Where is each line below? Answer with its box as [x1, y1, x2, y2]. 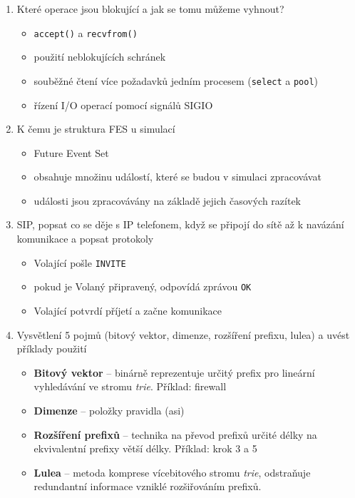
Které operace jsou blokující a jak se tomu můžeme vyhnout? [16, 1, 284, 16]
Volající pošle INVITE [34, 255, 126, 270]
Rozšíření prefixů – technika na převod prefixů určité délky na [34, 427, 317, 442]
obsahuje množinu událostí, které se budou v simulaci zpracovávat [34, 169, 321, 184]
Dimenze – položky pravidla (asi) [34, 402, 185, 417]
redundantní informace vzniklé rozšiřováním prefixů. [34, 479, 262, 494]
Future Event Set [34, 145, 109, 160]
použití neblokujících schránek [34, 49, 166, 64]
